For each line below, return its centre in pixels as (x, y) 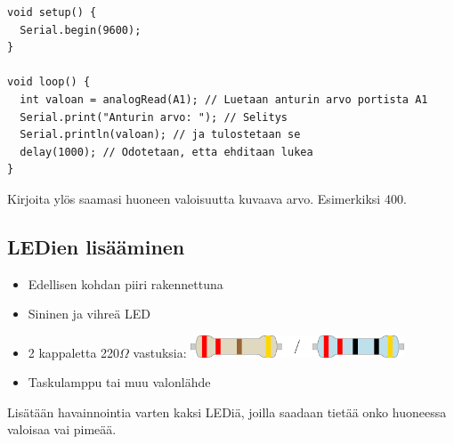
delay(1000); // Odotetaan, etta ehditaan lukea (166, 152)
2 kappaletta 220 (74, 352)
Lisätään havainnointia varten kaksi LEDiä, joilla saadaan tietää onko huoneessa (227, 412)
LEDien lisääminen (96, 246)
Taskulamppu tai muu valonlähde (119, 382)
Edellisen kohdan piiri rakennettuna (126, 283)
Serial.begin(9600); (81, 30)
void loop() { (49, 82)
